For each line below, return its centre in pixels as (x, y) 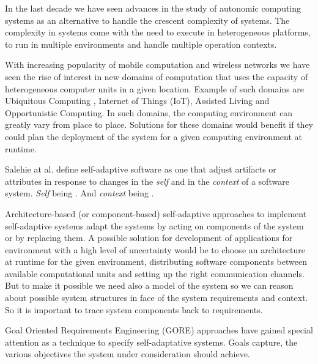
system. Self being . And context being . (79, 193)
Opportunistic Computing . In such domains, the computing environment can (149, 112)
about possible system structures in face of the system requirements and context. (157, 298)
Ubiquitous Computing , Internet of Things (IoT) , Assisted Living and (137, 101)
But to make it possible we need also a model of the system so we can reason (149, 285)
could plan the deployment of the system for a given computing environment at (153, 136)
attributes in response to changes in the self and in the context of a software (147, 181)
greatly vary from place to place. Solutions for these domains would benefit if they (159, 124)
